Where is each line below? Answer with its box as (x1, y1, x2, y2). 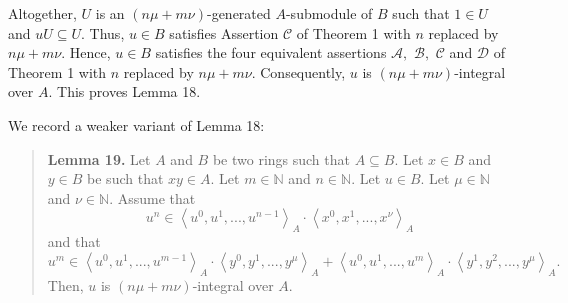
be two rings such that (212, 148, 350, 169)
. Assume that (109, 187, 196, 208)
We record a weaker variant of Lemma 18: (8, 114, 265, 135)
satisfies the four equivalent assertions (155, 42, 387, 63)
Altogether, (8, 3, 77, 23)
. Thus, (81, 22, 125, 43)
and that (47, 231, 101, 252)
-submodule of (285, 3, 373, 23)
